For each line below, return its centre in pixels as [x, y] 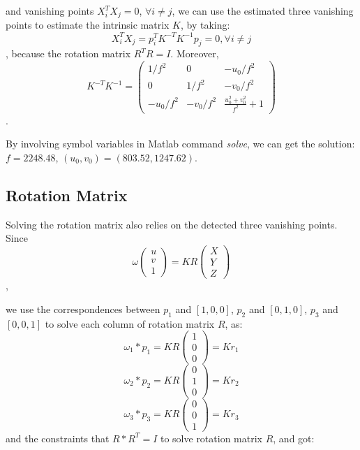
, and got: [294, 438]
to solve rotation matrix [211, 438]
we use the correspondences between [83, 309]
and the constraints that [58, 438]
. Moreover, [195, 53]
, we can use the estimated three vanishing [263, 10]
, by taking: [205, 25]
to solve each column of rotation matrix [130, 323]
